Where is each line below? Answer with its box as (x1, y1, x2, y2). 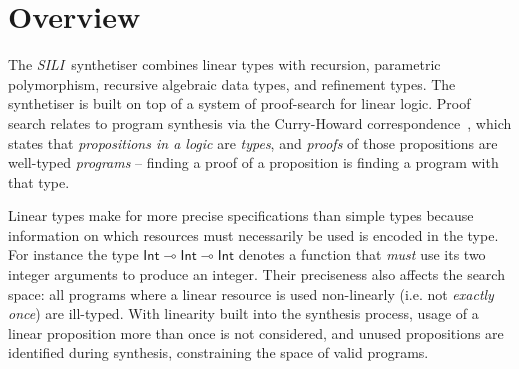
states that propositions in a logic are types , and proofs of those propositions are (8, 132, 498, 153)
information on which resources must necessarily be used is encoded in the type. (8, 224, 499, 245)
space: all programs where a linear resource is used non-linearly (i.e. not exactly (8, 283, 494, 304)
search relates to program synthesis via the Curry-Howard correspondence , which (8, 112, 512, 133)
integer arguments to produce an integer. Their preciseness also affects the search (8, 264, 505, 285)
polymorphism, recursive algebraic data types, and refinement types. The (8, 73, 456, 94)
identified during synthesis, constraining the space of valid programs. (8, 342, 429, 363)
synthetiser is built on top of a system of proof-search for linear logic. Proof (8, 93, 471, 114)
